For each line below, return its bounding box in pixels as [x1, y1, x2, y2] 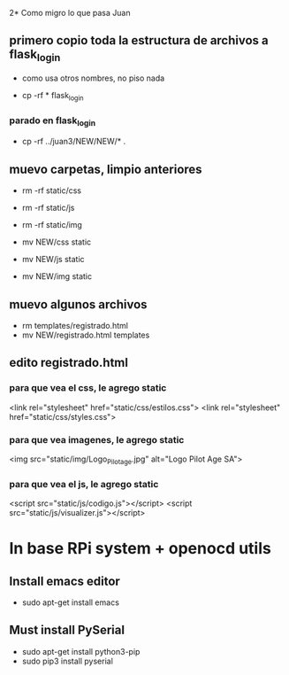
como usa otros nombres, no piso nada [21, 73, 165, 83]
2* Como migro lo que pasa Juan [9, 8, 131, 18]
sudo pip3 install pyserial [21, 656, 113, 666]
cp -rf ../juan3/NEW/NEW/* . [21, 136, 126, 147]
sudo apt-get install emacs [21, 597, 119, 608]
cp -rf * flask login [21, 90, 84, 103]
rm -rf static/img [21, 220, 82, 230]
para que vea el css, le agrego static [9, 382, 167, 394]
